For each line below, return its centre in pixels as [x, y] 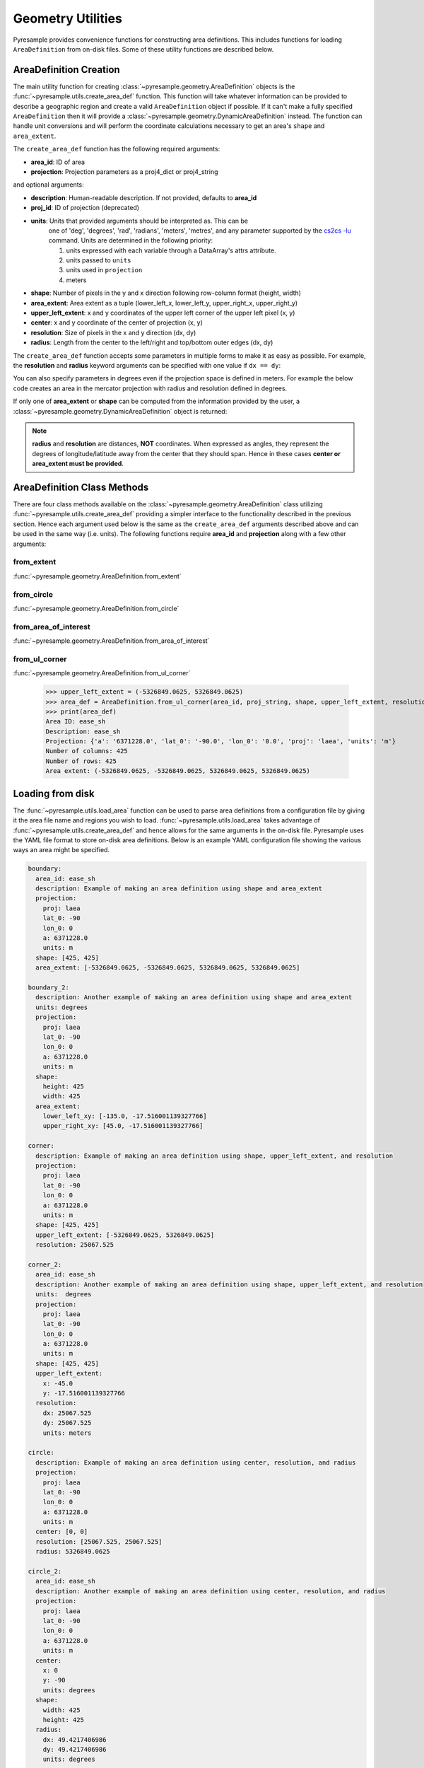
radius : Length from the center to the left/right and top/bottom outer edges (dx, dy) [152, 342]
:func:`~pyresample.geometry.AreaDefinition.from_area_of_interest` [111, 641]
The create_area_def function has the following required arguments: [117, 149]
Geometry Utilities [68, 18]
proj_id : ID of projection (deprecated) [85, 208]
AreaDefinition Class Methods [81, 487]
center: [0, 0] [62, 1532]
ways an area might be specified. [61, 850]
